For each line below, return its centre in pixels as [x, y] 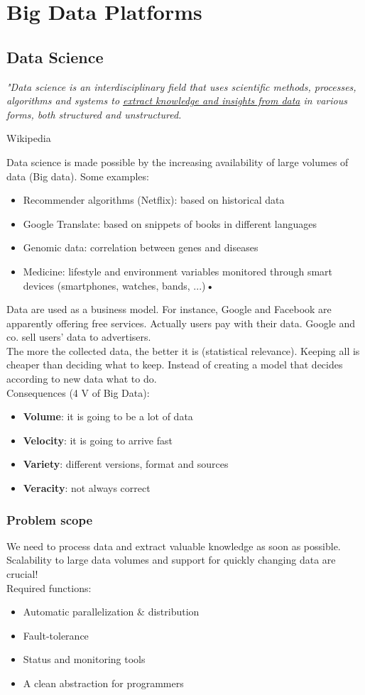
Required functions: [49, 587]
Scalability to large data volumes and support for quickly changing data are [171, 560]
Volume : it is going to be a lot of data [108, 416]
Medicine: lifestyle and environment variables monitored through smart [178, 271]
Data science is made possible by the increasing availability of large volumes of [178, 162]
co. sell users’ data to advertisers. [79, 337]
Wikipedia [29, 138]
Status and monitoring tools [84, 659]
